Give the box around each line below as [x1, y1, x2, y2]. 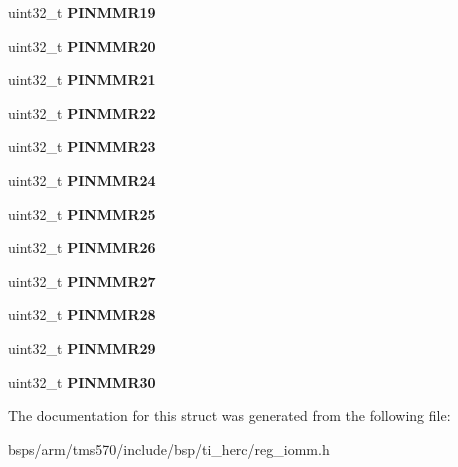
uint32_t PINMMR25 [8, 203, 156, 224]
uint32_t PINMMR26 [8, 237, 156, 258]
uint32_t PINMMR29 [8, 337, 156, 358]
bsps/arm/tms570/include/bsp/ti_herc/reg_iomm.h [8, 438, 330, 459]
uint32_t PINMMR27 [8, 270, 156, 291]
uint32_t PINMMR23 [8, 136, 156, 157]
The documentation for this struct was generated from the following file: [8, 405, 451, 426]
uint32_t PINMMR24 [8, 169, 156, 190]
